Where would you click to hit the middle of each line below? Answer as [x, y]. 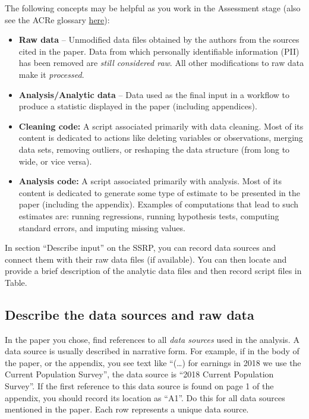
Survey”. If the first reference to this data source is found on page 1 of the [139, 386]
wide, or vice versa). [55, 161]
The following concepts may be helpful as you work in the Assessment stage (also [153, 8]
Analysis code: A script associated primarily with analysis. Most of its [150, 181]
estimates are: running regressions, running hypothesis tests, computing [149, 215]
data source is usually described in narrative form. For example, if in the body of [152, 351]
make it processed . [51, 74]
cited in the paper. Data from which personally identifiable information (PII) [159, 51]
